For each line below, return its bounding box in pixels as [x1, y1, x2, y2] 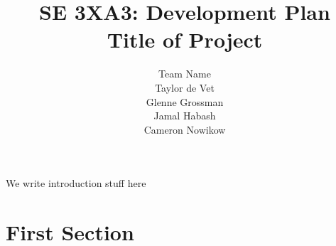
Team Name [158, 66, 211, 81]
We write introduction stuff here [6, 176, 146, 191]
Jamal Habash [153, 108, 216, 123]
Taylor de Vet [155, 80, 215, 95]
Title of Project [107, 25, 263, 54]
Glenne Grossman [146, 94, 224, 109]
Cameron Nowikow [143, 122, 226, 137]
